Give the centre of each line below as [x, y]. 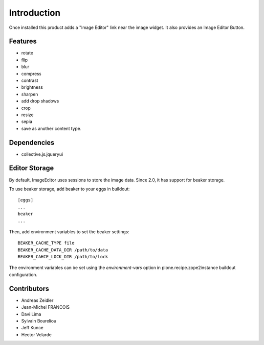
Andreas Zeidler [37, 300]
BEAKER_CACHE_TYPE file [46, 243]
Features [23, 41]
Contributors [29, 288]
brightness [32, 87]
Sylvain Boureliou [39, 320]
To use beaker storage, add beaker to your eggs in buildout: [69, 189]
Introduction [35, 13]
